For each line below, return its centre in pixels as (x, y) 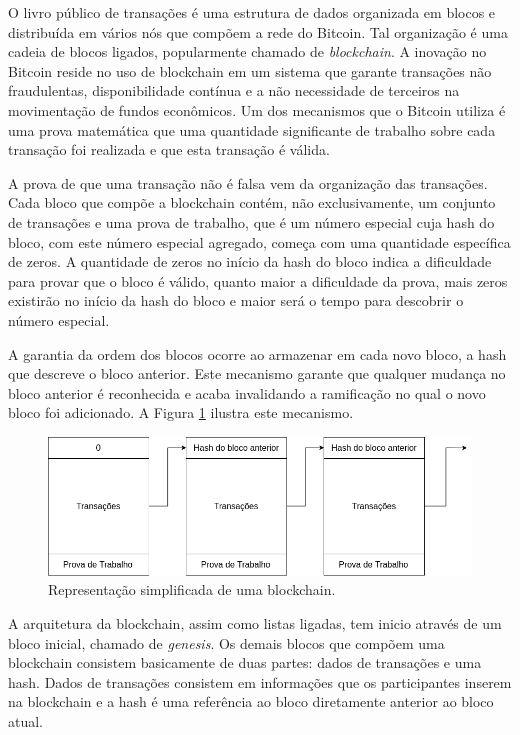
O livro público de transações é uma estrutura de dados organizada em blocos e (252, 12)
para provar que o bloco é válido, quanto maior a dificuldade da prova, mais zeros (258, 280)
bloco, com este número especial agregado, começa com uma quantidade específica (259, 241)
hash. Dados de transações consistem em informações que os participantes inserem (260, 681)
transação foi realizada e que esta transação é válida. (169, 149)
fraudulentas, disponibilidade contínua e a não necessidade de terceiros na (234, 90)
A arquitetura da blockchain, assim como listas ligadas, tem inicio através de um (255, 622)
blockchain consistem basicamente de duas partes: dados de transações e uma (245, 662)
